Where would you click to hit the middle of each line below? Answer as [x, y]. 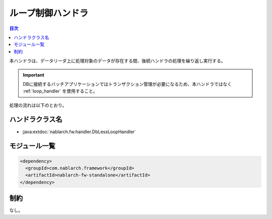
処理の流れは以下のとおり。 [38, 105]
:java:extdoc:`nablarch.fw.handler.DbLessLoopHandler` [79, 132]
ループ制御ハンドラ [49, 13]
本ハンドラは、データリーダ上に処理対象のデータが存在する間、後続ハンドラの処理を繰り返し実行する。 [117, 61]
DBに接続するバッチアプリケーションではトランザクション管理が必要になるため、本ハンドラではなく [127, 84]
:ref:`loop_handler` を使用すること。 [60, 91]
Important [34, 75]
